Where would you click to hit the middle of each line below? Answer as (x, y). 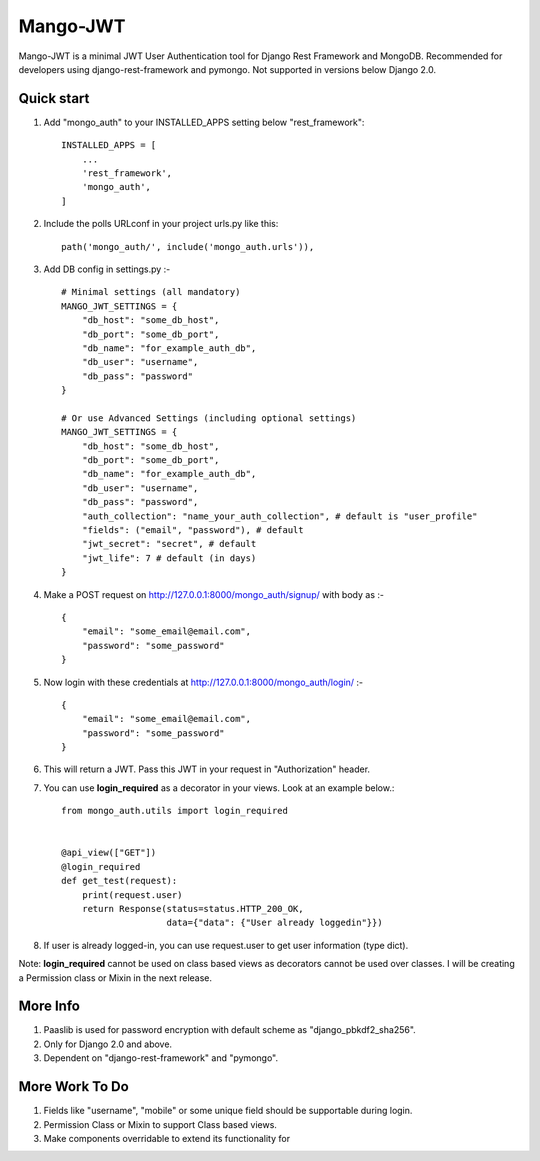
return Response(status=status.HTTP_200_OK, (192, 908)
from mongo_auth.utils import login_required (175, 811)
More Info (49, 1006)
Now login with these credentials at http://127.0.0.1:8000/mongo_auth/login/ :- (203, 682)
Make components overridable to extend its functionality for (166, 1138)
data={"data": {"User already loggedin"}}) (275, 923)
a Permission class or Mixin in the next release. (115, 977)
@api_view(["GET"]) (109, 853)
